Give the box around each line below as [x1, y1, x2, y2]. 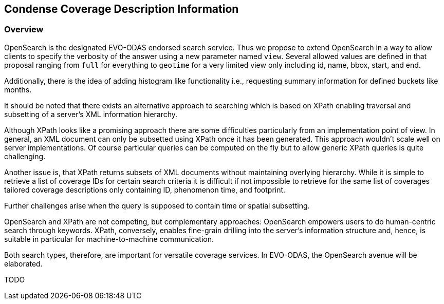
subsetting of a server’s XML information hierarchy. [4, 109, 178, 119]
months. [4, 85, 32, 94]
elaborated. [4, 259, 43, 268]
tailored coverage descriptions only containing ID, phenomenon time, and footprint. [4, 185, 286, 194]
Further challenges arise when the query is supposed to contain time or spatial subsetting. [4, 201, 310, 210]
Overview [4, 24, 44, 35]
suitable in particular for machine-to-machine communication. [4, 234, 214, 243]
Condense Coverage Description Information [4, 3, 239, 15]
